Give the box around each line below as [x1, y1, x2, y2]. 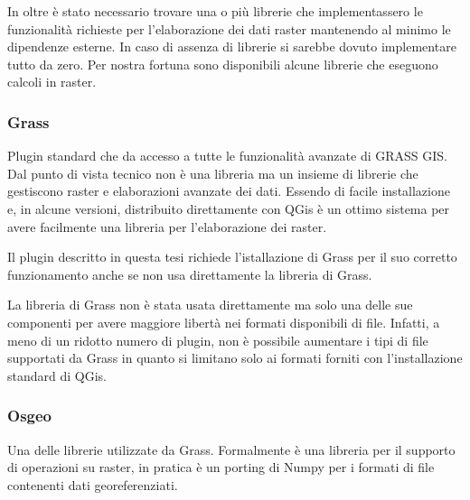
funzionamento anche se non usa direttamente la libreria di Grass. [7, 264, 372, 283]
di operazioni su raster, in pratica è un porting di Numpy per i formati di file [7, 458, 435, 477]
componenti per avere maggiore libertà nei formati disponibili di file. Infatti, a [7, 312, 440, 331]
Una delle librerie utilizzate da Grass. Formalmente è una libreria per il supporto [7, 440, 456, 458]
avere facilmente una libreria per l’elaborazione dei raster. [7, 217, 327, 236]
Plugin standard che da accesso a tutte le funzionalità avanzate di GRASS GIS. [7, 146, 447, 165]
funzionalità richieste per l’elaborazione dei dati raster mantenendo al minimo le [7, 19, 451, 38]
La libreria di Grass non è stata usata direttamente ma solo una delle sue [7, 295, 413, 314]
